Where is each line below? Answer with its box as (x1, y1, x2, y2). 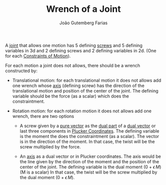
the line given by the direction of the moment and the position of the (19, 158, 160, 164)
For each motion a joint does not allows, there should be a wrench (5, 62, 140, 68)
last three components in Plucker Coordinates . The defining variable (19, 128, 160, 134)
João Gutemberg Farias (59, 20, 108, 26)
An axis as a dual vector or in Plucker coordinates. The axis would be (19, 153, 162, 159)
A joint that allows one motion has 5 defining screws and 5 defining (5, 42, 143, 48)
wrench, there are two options (12, 113, 75, 119)
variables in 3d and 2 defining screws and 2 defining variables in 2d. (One (5, 47, 157, 53)
